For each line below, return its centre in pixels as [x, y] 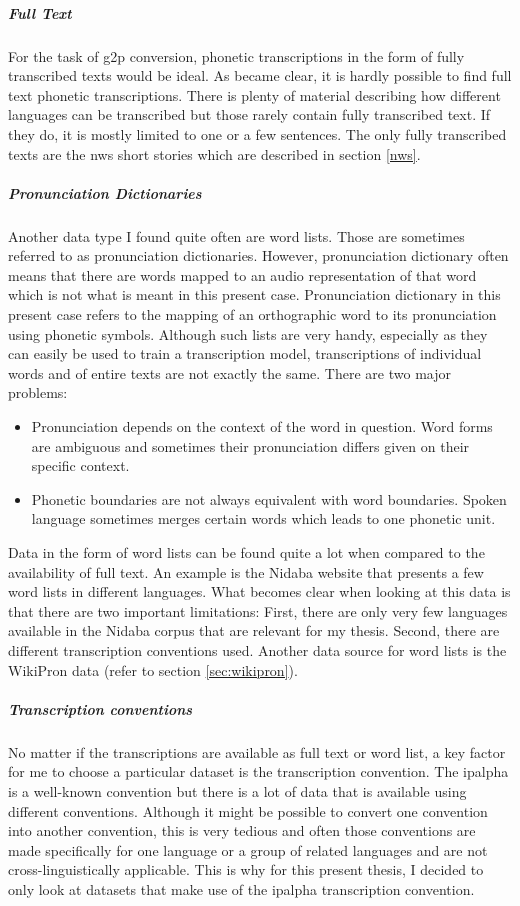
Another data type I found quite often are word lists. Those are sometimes [236, 235]
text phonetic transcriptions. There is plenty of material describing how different [254, 94]
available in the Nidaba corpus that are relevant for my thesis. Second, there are [254, 630]
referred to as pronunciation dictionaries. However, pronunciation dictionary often [258, 255]
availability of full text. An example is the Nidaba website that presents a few [246, 571]
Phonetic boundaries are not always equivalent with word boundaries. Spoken [269, 498]
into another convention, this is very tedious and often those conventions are [242, 830]
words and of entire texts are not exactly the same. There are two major [229, 372]
